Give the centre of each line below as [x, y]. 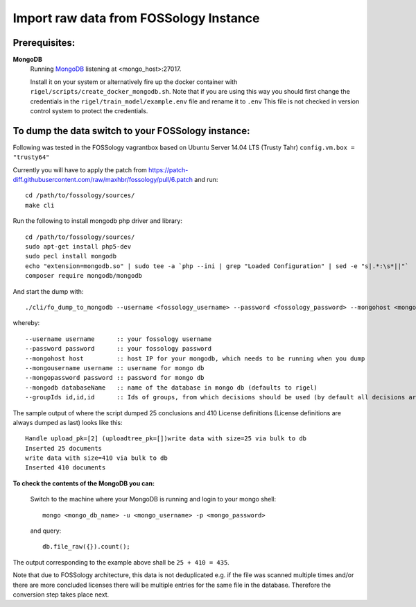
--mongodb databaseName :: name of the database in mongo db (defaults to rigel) [172, 388]
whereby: [26, 323]
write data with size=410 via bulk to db [96, 458]
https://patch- [168, 169]
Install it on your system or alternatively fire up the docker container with [134, 82]
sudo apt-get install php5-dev [78, 247]
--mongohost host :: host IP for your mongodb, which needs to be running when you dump [195, 358]
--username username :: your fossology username [118, 339]
